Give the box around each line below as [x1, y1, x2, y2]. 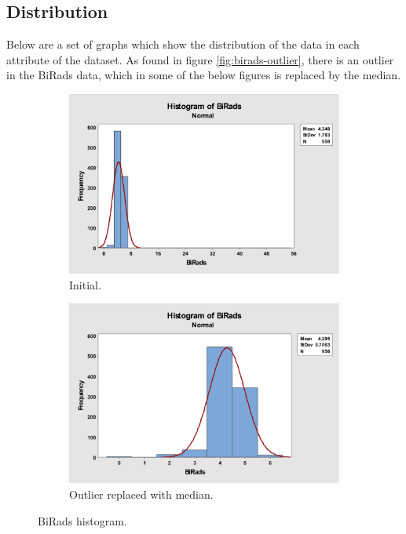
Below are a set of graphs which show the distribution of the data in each [6, 36, 360, 53]
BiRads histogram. [38, 512, 127, 529]
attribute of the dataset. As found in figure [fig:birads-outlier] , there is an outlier [6, 51, 394, 67]
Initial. [69, 276, 101, 292]
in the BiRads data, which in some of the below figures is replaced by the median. [6, 67, 401, 83]
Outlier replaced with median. [69, 485, 214, 502]
